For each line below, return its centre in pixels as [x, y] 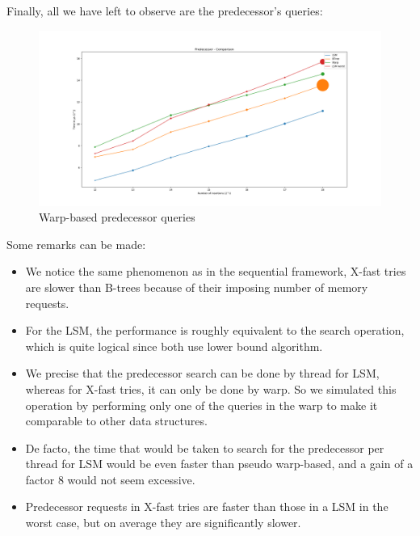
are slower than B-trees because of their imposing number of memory [197, 287]
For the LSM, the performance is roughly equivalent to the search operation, [215, 330]
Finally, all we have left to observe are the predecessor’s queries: [165, 11]
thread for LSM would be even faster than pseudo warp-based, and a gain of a [219, 464]
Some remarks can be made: [76, 244]
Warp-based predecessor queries [117, 217]
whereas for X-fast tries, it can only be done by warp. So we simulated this [211, 388]
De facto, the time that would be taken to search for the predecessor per [205, 447]
